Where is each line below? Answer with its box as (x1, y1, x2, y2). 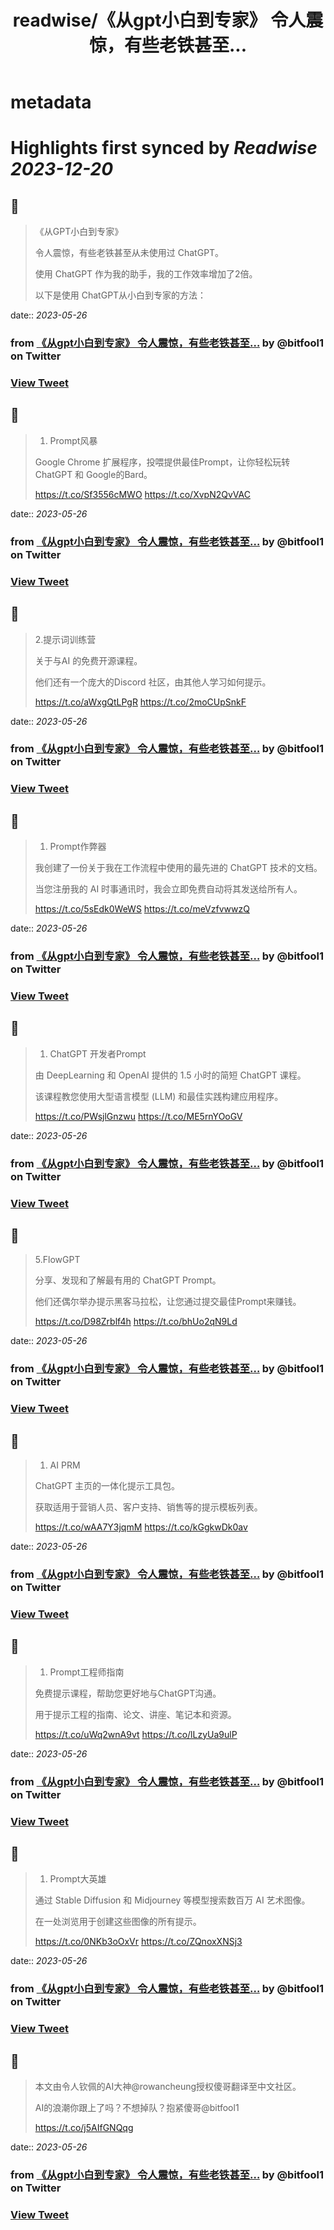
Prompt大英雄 (49, 1873, 107, 1885)
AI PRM (49, 1459, 81, 1471)
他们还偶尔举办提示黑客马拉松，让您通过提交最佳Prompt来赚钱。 (34, 1296, 302, 1308)
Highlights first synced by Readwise (10, 137, 318, 160)
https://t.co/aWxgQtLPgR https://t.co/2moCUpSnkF (34, 696, 247, 708)
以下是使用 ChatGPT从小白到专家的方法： (34, 289, 207, 301)
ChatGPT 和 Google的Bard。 (34, 468, 153, 480)
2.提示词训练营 (34, 633, 97, 645)
